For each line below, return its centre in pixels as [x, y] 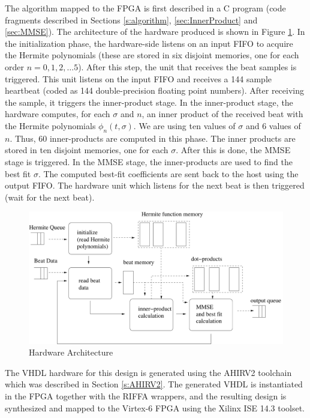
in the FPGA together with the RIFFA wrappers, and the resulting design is [146, 395]
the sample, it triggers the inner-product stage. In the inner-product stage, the [149, 102]
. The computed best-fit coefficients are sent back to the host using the [168, 173]
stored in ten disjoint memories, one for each [87, 150]
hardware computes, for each [58, 114]
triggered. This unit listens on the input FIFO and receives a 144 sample [138, 78]
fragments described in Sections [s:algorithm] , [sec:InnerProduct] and [131, 20]
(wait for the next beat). [50, 197]
